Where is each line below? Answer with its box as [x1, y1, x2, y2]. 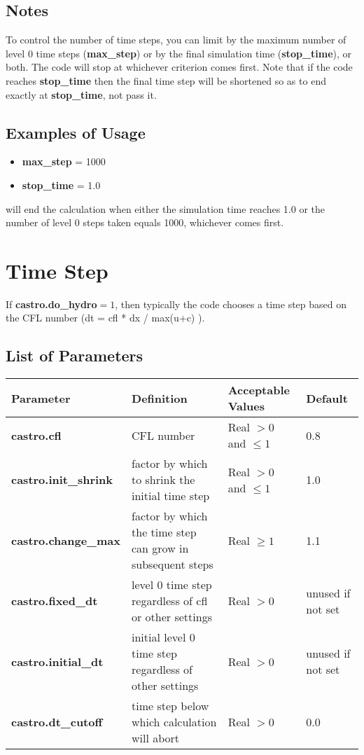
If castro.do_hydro [6, 296, 97, 311]
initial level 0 [132, 629, 195, 646]
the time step [132, 524, 197, 541]
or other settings [132, 609, 212, 625]
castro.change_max [11, 532, 121, 548]
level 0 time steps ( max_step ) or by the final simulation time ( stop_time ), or [6, 46, 352, 60]
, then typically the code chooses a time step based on [115, 296, 347, 311]
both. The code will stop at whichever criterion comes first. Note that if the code [6, 60, 353, 74]
